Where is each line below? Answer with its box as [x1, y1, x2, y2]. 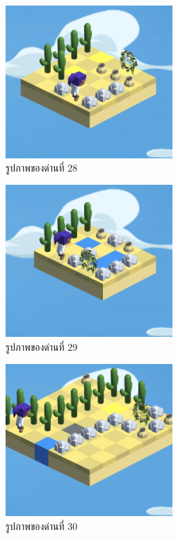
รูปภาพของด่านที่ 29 [6, 340, 78, 354]
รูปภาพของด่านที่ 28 [6, 160, 78, 175]
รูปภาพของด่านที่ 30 [6, 518, 78, 533]
